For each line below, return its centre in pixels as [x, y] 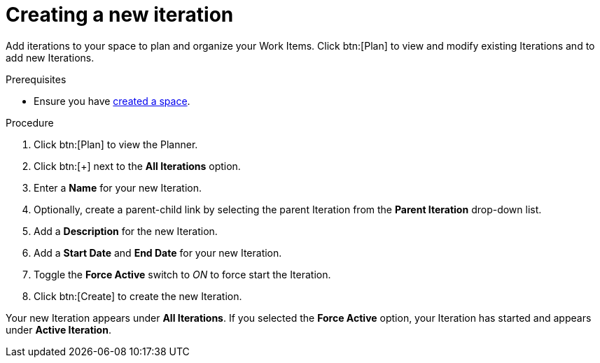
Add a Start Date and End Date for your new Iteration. [158, 252]
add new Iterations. [50, 57]
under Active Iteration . [58, 329]
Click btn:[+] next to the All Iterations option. [137, 166]
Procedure [30, 122]
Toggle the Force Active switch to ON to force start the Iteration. [182, 274]
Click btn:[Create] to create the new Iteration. [138, 296]
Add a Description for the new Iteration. [126, 231]
